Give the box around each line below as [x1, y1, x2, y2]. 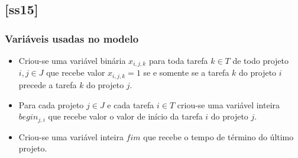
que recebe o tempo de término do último [143, 130, 294, 143]
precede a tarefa [18, 78, 77, 91]
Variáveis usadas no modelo [5, 31, 139, 46]
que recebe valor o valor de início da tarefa [48, 110, 203, 122]
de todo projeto [232, 54, 289, 66]
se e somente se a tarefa [143, 66, 229, 79]
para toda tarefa [148, 54, 208, 66]
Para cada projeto [18, 98, 84, 111]
